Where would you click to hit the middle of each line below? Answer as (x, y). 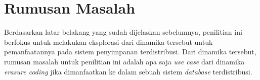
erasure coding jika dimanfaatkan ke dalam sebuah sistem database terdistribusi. (128, 71)
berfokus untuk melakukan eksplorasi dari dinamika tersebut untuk (109, 42)
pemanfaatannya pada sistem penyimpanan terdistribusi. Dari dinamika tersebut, (130, 52)
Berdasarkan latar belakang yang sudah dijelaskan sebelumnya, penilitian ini (123, 32)
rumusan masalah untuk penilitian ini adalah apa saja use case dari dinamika (124, 61)
